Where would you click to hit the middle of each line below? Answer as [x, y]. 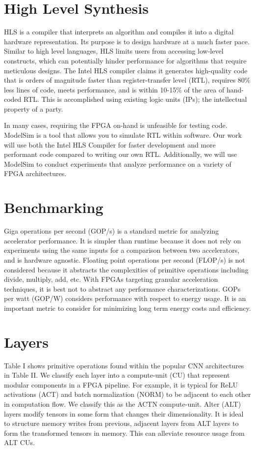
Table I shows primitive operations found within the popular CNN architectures [124, 365]
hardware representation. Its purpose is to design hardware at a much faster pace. [127, 41]
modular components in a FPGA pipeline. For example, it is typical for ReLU [121, 384]
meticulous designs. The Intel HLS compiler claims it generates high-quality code [126, 70]
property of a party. [34, 108]
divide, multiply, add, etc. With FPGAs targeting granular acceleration [111, 279]
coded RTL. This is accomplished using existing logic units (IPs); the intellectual [126, 99]
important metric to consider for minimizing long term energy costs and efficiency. [127, 308]
